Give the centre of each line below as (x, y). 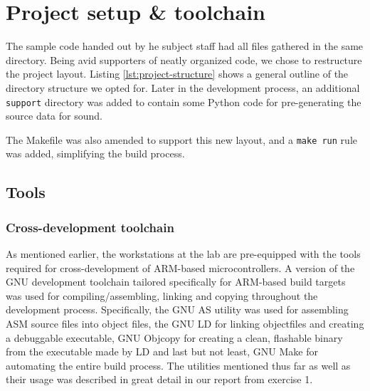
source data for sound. (54, 116)
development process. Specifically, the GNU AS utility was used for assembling (177, 309)
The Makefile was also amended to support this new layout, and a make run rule (181, 139)
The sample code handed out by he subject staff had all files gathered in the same (185, 46)
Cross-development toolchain (90, 227)
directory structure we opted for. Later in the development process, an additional (183, 87)
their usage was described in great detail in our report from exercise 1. (159, 379)
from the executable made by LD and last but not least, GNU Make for (162, 351)
